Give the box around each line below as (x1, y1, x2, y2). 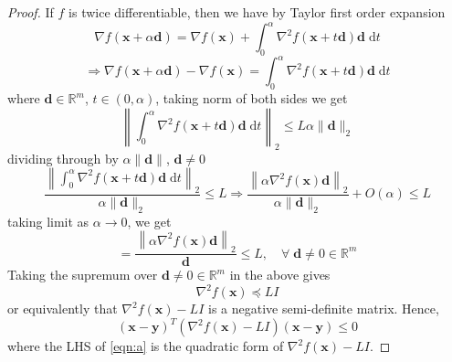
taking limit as (7, 211, 89, 230)
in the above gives (229, 265, 331, 284)
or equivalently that (7, 299, 118, 318)
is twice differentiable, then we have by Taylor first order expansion (68, 3, 446, 21)
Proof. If (7, 3, 54, 21)
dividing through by (7, 148, 119, 167)
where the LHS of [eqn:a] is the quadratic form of (7, 336, 284, 356)
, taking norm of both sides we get (155, 89, 348, 108)
